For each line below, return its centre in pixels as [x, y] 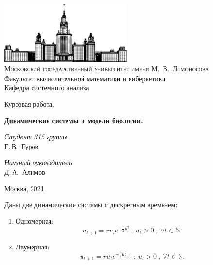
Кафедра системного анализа [47, 88]
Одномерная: [35, 221]
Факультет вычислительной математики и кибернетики [85, 78]
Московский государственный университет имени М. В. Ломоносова [107, 69]
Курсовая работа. [29, 104]
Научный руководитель [38, 162]
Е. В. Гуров [22, 146]
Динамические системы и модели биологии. [74, 120]
